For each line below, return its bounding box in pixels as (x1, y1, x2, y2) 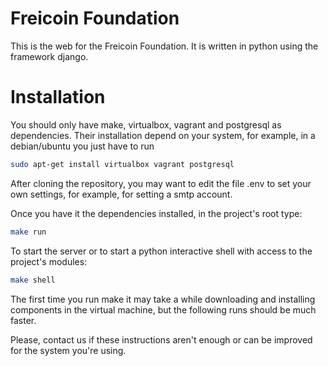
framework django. (10, 50, 89, 62)
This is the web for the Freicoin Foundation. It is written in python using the (10, 40, 319, 52)
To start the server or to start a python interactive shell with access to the (10, 245, 313, 257)
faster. (10, 314, 37, 326)
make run (10, 227, 47, 237)
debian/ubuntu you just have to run (10, 140, 155, 152)
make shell (10, 275, 56, 285)
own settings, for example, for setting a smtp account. (10, 188, 233, 200)
